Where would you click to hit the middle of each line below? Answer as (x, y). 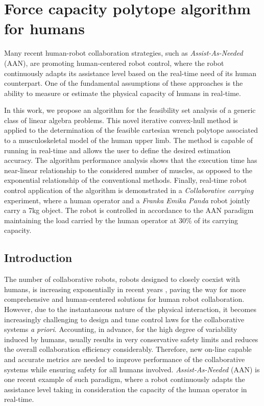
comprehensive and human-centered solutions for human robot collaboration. (124, 299)
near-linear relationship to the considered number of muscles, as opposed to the (128, 170)
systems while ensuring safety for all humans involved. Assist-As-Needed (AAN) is (132, 369)
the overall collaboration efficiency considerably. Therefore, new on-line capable (128, 349)
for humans (44, 28)
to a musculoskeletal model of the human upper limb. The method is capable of (129, 140)
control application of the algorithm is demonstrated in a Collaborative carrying (129, 190)
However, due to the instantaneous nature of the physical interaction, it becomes (130, 309)
